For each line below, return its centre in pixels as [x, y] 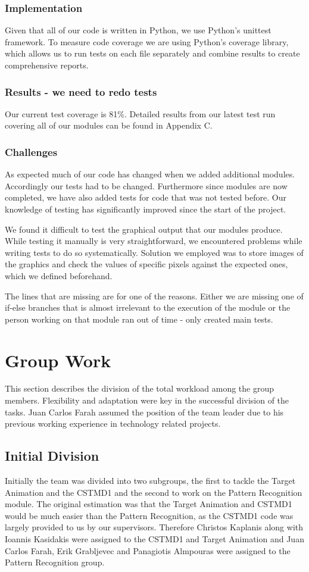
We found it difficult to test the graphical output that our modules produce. [144, 229]
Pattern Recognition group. [55, 562]
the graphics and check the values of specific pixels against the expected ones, [146, 264]
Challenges [31, 151]
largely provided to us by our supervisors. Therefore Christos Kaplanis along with [154, 527]
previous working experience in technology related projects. [113, 423]
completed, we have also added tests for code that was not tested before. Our [146, 197]
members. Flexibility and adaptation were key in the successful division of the [147, 400]
